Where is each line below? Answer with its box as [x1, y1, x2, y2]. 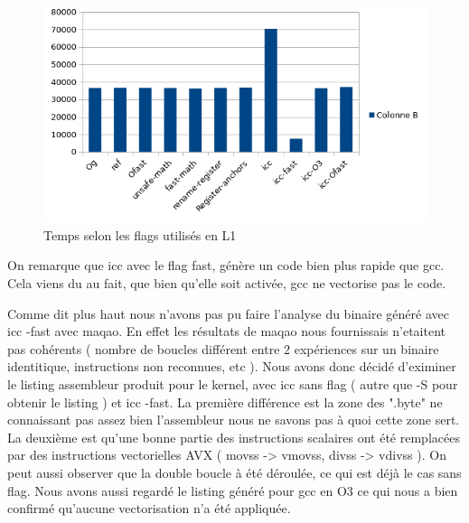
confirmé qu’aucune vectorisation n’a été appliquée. [7, 499, 291, 518]
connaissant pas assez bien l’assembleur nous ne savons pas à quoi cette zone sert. [7, 410, 460, 429]
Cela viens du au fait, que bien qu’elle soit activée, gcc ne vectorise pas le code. [7, 274, 446, 293]
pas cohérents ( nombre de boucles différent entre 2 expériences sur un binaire [7, 339, 439, 358]
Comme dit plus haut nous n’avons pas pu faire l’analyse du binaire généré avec [7, 304, 449, 322]
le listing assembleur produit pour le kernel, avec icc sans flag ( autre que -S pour [7, 375, 458, 394]
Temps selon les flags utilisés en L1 [43, 225, 237, 244]
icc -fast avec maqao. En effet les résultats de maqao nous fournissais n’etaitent [7, 322, 446, 341]
